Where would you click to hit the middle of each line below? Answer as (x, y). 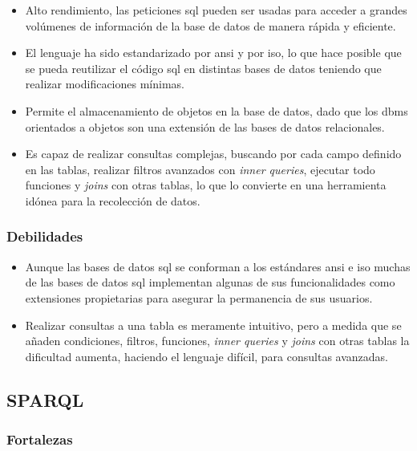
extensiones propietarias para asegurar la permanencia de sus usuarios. (199, 297)
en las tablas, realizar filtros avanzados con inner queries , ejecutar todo (200, 169)
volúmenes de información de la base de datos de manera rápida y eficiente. (211, 25)
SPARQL (45, 399)
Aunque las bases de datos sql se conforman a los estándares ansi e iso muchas (218, 266)
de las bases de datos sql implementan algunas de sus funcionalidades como (210, 282)
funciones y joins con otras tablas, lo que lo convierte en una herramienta (206, 185)
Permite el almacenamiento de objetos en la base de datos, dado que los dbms (217, 110)
